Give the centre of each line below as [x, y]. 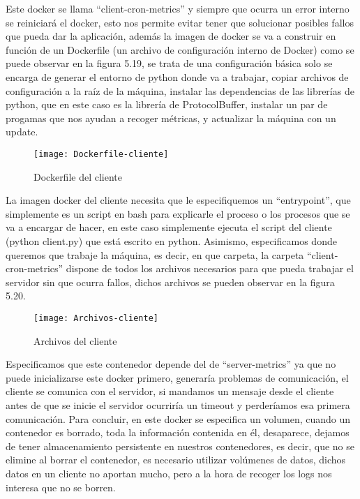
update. [22, 132]
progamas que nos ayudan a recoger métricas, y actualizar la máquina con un [171, 118]
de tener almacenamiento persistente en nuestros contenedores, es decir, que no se [180, 446]
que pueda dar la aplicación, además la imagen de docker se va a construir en [171, 36]
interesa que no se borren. [61, 487]
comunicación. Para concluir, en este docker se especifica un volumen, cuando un [178, 418]
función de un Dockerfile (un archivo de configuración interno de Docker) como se [180, 49]
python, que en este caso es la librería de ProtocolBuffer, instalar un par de [167, 104]
